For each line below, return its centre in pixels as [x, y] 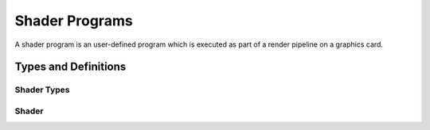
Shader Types [42, 90]
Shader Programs [74, 21]
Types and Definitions [70, 67]
